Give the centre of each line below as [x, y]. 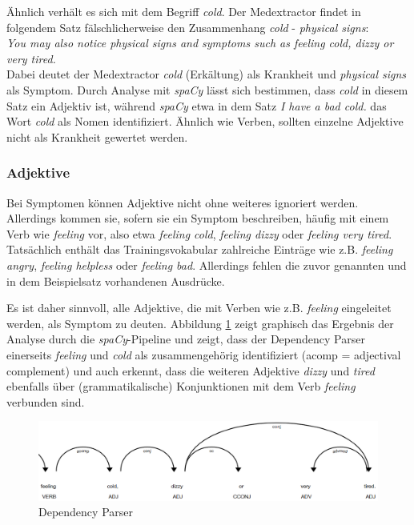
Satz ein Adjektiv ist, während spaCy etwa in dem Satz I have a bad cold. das [197, 105]
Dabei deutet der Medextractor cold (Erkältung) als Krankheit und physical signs [207, 74]
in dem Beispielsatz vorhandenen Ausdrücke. [116, 281]
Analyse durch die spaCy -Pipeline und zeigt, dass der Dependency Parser [186, 339]
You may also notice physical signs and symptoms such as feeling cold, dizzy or [200, 43]
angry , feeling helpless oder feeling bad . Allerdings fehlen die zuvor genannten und [207, 265]
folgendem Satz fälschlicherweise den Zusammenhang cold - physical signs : [188, 27]
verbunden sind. [46, 401]
